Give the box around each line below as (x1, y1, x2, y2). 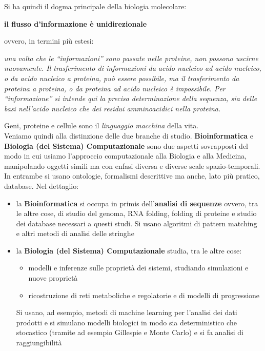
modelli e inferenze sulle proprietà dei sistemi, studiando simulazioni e (28, 262, 249, 273)
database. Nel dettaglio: (4, 180, 79, 191)
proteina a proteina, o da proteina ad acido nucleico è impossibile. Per (4, 83, 226, 93)
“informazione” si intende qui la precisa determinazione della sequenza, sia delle (4, 93, 257, 104)
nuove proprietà (28, 272, 78, 283)
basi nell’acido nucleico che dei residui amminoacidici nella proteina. (4, 103, 221, 113)
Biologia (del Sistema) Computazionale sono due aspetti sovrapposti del (4, 140, 249, 151)
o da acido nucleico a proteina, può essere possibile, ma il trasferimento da (4, 72, 239, 83)
